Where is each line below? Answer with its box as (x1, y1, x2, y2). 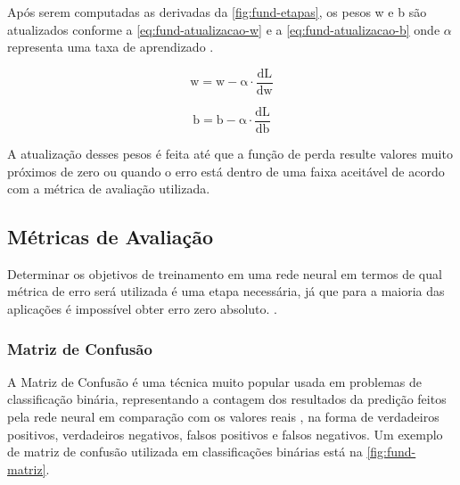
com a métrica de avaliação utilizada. (7, 179, 210, 198)
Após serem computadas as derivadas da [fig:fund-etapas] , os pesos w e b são (7, 3, 427, 21)
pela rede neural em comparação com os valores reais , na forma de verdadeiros (7, 407, 439, 426)
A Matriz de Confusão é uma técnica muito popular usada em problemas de (7, 372, 423, 390)
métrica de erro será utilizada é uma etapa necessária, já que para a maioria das (7, 282, 445, 300)
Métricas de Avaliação (7, 223, 213, 251)
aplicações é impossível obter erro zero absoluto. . (7, 300, 278, 318)
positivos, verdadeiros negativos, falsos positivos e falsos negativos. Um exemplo (7, 424, 443, 443)
